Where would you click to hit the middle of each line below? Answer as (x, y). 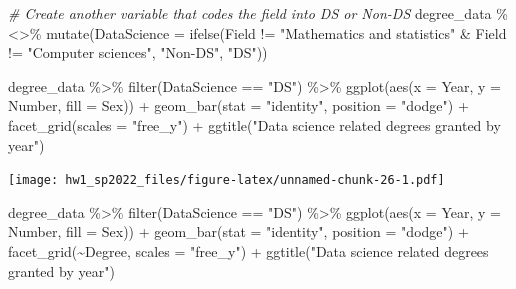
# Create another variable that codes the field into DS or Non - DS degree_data (250, 13)
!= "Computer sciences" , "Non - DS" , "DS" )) (138, 52)
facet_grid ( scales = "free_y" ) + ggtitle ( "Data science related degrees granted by (254, 124)
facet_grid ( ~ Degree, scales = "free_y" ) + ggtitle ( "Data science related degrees (248, 251)
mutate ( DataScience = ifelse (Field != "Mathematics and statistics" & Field (276, 32)
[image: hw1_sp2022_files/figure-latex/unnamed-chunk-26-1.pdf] (226, 180)
